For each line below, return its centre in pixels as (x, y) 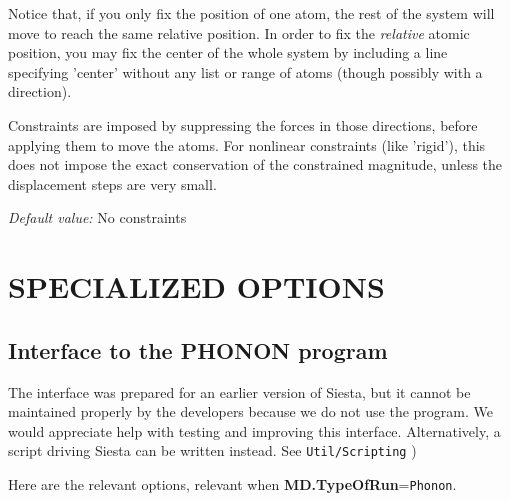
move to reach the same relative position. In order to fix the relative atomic (239, 32)
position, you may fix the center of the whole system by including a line (228, 52)
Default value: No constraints (97, 217)
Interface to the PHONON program (198, 349)
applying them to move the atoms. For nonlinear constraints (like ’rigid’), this (247, 144)
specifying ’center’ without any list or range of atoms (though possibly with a (245, 71)
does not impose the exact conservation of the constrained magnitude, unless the (255, 164)
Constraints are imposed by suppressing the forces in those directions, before (243, 124)
